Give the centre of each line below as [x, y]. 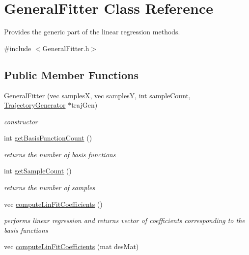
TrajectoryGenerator [35, 105]
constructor [21, 121]
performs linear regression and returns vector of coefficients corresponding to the [124, 220]
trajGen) [84, 105]
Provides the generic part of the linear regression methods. [92, 32]
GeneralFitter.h [66, 48]
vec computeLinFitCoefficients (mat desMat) [71, 246]
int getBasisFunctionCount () [48, 138]
